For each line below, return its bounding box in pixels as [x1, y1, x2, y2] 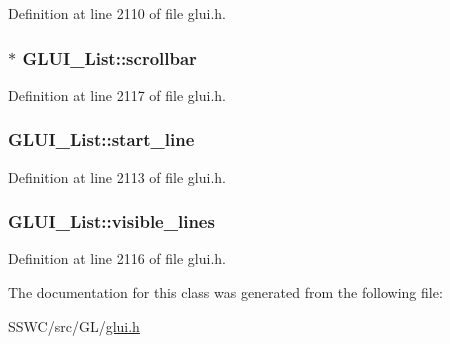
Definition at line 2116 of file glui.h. [8, 248, 227, 269]
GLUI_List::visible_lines [8, 209, 215, 234]
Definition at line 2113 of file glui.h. [8, 166, 227, 187]
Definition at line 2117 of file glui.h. [8, 84, 227, 105]
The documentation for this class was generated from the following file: [8, 282, 443, 303]
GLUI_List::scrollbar [22, 45, 197, 70]
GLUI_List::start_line [8, 127, 195, 152]
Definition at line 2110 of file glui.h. [8, 3, 227, 23]
